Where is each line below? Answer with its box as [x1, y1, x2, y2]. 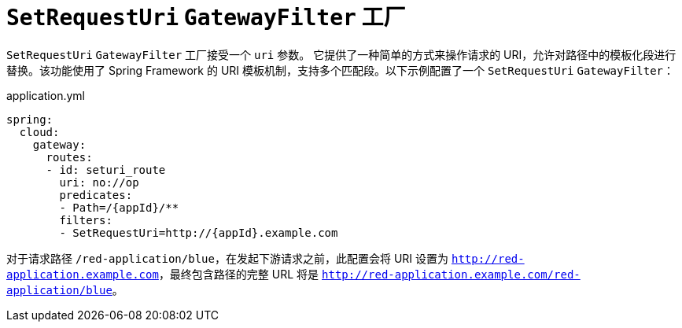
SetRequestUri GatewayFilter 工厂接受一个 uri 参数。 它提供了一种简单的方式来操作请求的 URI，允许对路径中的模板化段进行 [6, 47, 676, 61]
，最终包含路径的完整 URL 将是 [158, 267, 319, 281]
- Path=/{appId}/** [59, 201, 179, 214]
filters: [59, 213, 112, 227]
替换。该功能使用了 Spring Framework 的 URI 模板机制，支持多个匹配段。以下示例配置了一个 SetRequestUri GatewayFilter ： [6, 63, 675, 77]
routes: [46, 150, 93, 164]
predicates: [59, 188, 133, 201]
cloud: [19, 125, 60, 138]
